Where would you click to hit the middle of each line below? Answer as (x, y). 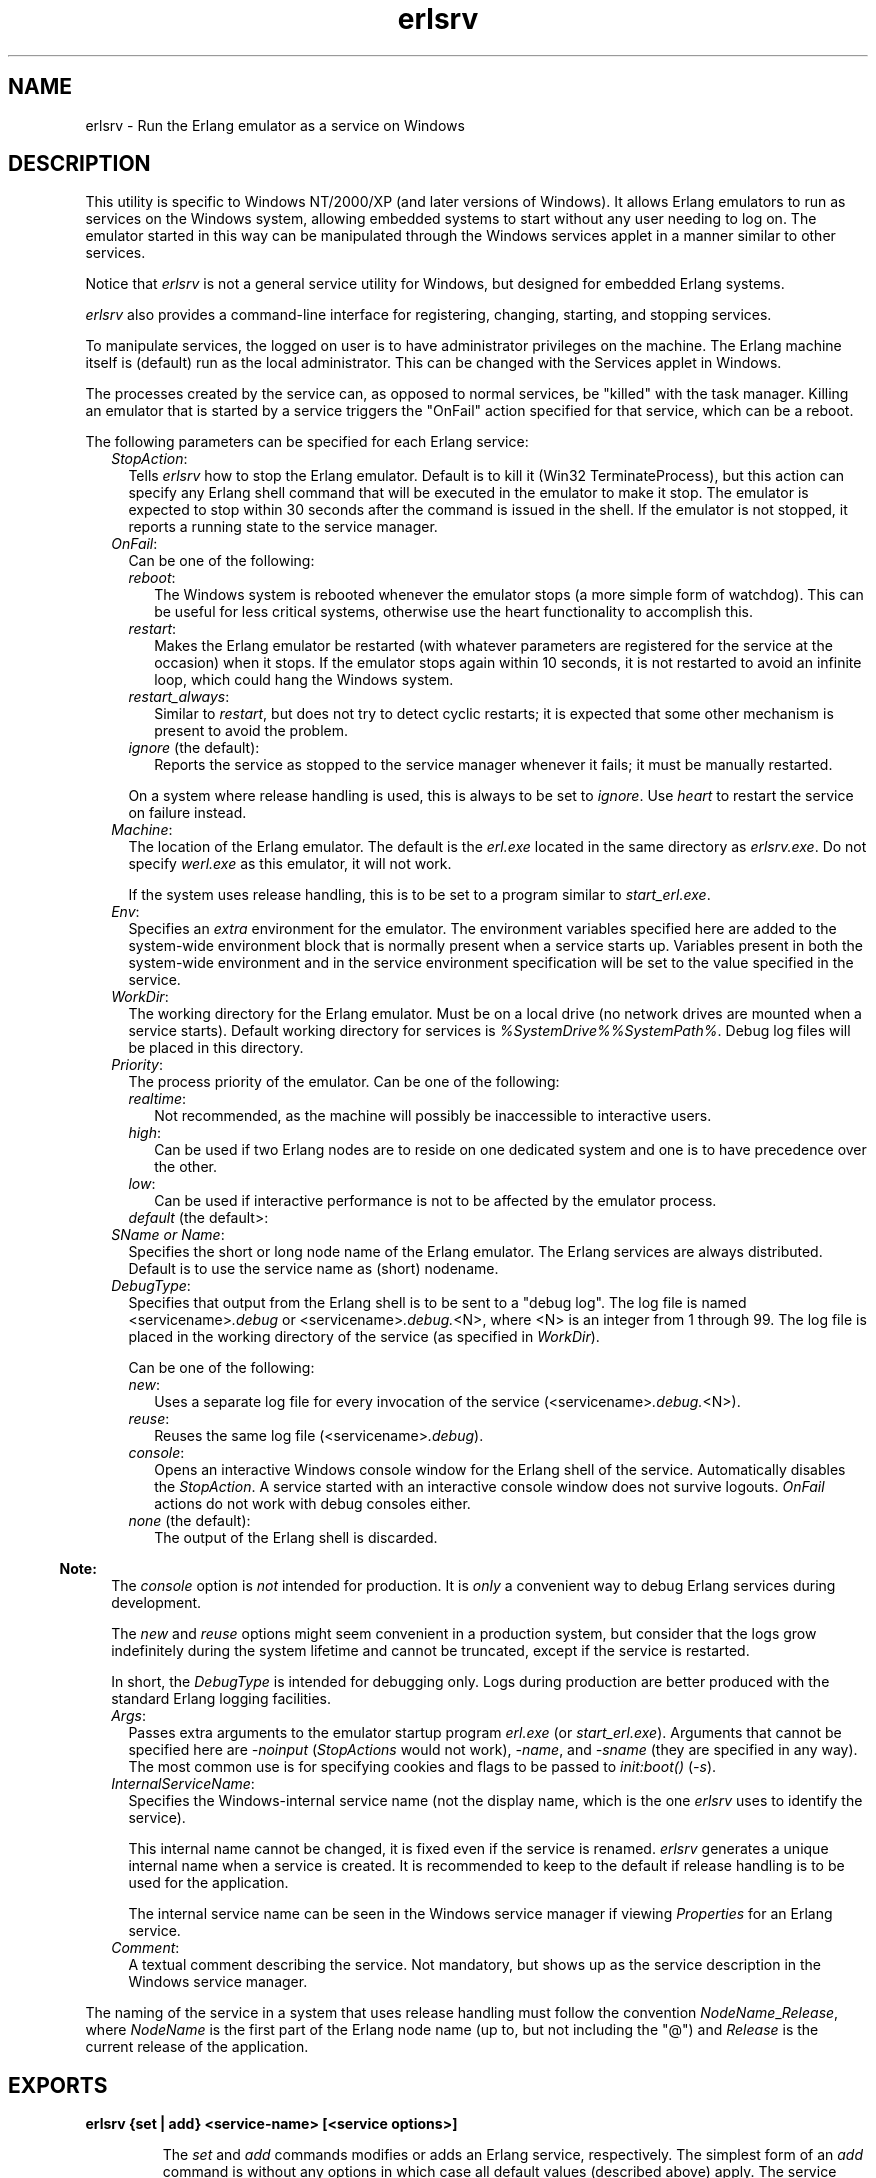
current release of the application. (197, 2047)
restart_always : (179, 697)
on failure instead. (187, 813)
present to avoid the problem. (251, 731)
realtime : (157, 1099)
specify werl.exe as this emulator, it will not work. (290, 864)
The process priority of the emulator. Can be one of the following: (344, 1082)
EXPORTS (58, 2085)
